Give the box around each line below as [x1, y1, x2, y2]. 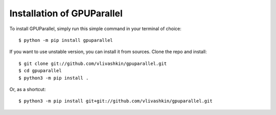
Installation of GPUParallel [9, 8, 123, 19]
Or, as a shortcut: [9, 86, 46, 92]
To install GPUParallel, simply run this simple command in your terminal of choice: [9, 26, 181, 32]
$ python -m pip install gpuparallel [18, 37, 113, 43]
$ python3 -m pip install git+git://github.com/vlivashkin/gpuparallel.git [18, 98, 213, 104]
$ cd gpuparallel [18, 68, 62, 74]
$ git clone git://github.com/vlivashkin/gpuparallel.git [18, 60, 167, 66]
